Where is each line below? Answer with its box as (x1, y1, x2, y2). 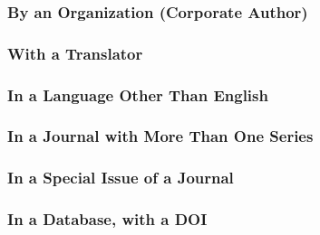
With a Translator (7, 42, 143, 64)
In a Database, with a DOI (7, 208, 208, 230)
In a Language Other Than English (7, 83, 268, 106)
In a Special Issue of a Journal (7, 166, 234, 189)
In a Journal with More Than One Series (7, 125, 314, 147)
